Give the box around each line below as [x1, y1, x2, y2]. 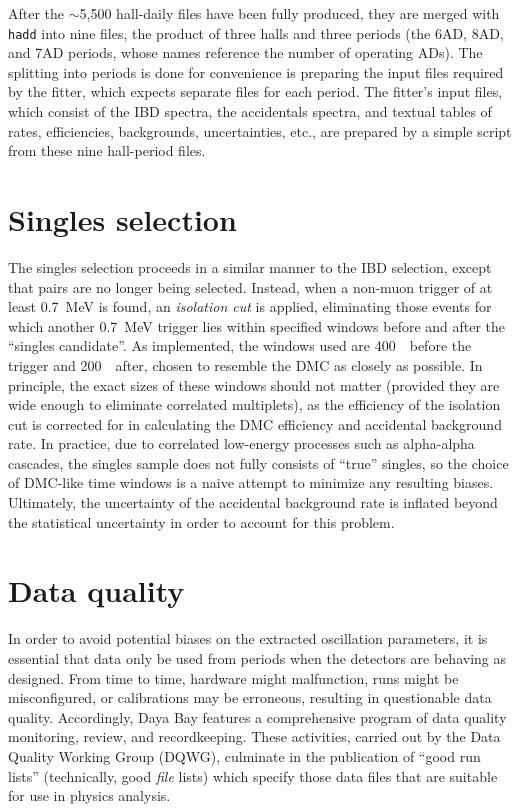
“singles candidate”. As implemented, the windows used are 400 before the [8, 335, 472, 356]
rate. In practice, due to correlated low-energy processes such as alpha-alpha [8, 433, 475, 454]
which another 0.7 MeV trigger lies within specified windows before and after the [8, 315, 506, 336]
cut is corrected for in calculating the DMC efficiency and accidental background [8, 413, 502, 434]
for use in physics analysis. [8, 785, 171, 806]
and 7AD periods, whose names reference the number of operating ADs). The [8, 42, 483, 63]
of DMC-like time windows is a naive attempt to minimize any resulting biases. [8, 472, 494, 493]
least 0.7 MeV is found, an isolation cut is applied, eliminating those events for [8, 296, 492, 317]
